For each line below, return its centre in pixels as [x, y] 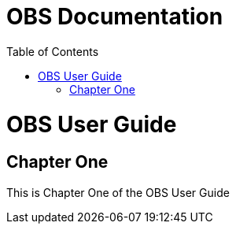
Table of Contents [53, 51]
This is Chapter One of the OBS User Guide [118, 192]
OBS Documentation [115, 17]
